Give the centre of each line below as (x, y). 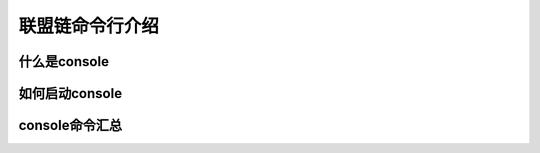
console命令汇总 (70, 125)
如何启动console (70, 93)
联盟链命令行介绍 (89, 26)
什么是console (64, 61)
